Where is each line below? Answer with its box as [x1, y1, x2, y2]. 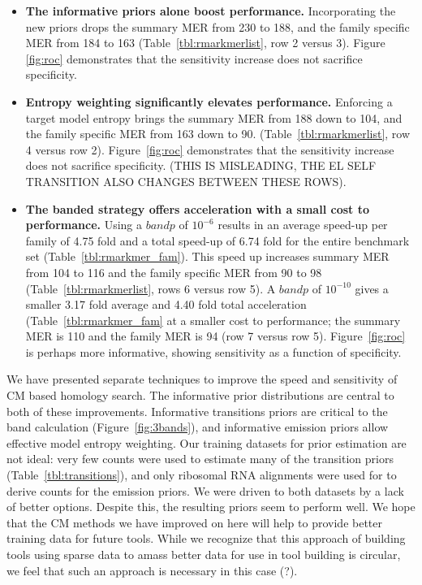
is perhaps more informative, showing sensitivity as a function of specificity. [25, 343, 402, 360]
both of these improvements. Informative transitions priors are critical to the [6, 402, 388, 419]
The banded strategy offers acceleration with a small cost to [25, 200, 369, 217]
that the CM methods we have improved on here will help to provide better [6, 513, 382, 531]
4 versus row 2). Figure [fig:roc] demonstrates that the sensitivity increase [25, 141, 394, 158]
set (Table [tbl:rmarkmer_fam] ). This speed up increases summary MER [25, 248, 390, 265]
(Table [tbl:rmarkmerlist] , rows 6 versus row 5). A [25, 279, 276, 297]
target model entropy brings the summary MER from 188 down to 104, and [25, 109, 403, 126]
